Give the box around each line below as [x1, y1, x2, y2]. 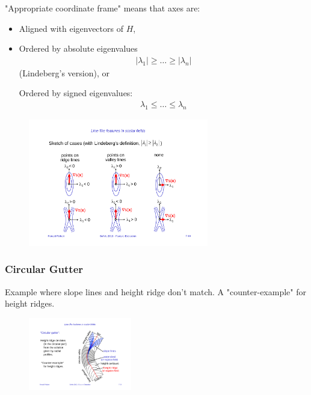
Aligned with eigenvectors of [19, 22, 123, 34]
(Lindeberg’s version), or [19, 66, 110, 79]
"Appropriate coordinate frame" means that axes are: [5, 2, 200, 14]
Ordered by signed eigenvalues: [19, 87, 133, 99]
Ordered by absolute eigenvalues [19, 42, 138, 55]
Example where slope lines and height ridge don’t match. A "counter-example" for [5, 285, 306, 298]
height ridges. [5, 297, 55, 310]
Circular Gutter [5, 262, 84, 277]
